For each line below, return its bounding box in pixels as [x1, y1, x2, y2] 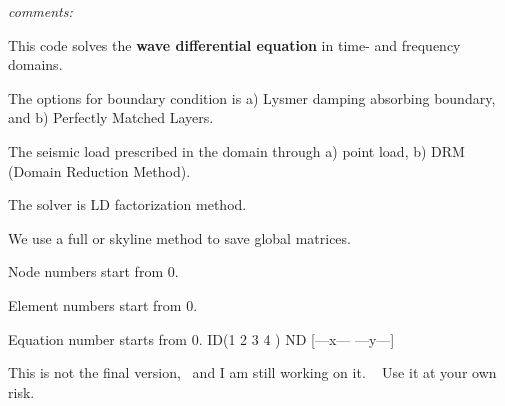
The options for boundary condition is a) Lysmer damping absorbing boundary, [8, 87, 496, 108]
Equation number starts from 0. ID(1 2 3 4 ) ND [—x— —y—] [8, 328, 395, 349]
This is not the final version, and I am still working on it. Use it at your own [8, 362, 497, 383]
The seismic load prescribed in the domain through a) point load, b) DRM [8, 140, 465, 161]
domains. [8, 54, 63, 75]
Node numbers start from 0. [8, 261, 179, 282]
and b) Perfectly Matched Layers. [8, 107, 214, 128]
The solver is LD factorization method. [8, 194, 247, 215]
